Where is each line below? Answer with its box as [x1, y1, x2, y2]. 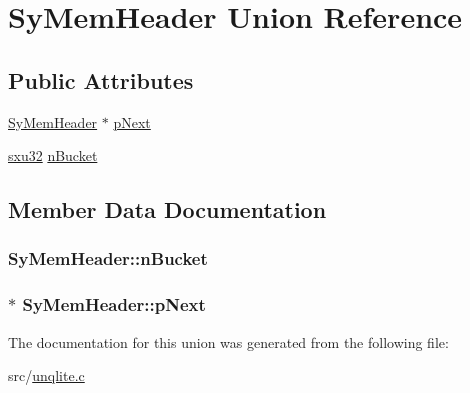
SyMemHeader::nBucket [8, 246, 208, 271]
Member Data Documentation [8, 194, 327, 225]
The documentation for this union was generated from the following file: [8, 331, 449, 352]
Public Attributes [8, 64, 194, 95]
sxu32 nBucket [8, 145, 98, 166]
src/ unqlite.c [8, 365, 85, 386]
